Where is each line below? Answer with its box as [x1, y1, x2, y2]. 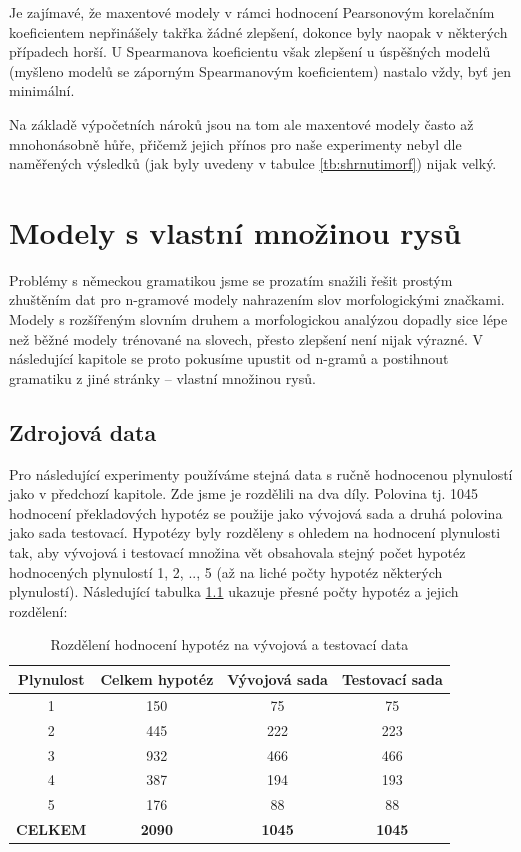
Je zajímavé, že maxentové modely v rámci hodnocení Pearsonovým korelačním [9, 2, 495, 22]
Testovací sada [341, 668, 443, 689]
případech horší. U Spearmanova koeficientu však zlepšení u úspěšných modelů [9, 41, 491, 62]
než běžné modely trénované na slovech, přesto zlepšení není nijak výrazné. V [9, 328, 483, 349]
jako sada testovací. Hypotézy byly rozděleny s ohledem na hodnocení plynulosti [9, 522, 501, 543]
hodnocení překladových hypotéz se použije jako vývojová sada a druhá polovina [9, 502, 503, 523]
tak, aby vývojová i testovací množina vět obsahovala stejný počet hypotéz [9, 542, 466, 563]
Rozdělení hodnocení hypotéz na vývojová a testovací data [50, 634, 409, 655]
